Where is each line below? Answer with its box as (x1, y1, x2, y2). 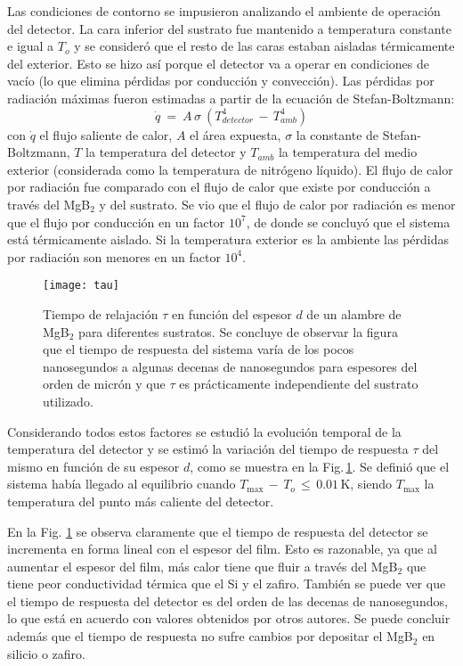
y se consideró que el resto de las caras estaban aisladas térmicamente (74, 37, 455, 55)
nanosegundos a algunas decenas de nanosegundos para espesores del (43, 357, 418, 375)
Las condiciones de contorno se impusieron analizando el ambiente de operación (7, 2, 441, 20)
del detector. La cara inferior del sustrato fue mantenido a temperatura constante (7, 19, 451, 37)
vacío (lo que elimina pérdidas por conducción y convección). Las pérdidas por (7, 71, 435, 90)
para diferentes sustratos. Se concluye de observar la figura (78, 322, 398, 341)
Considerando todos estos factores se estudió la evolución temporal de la (7, 422, 402, 440)
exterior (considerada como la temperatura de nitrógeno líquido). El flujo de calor (7, 160, 453, 178)
